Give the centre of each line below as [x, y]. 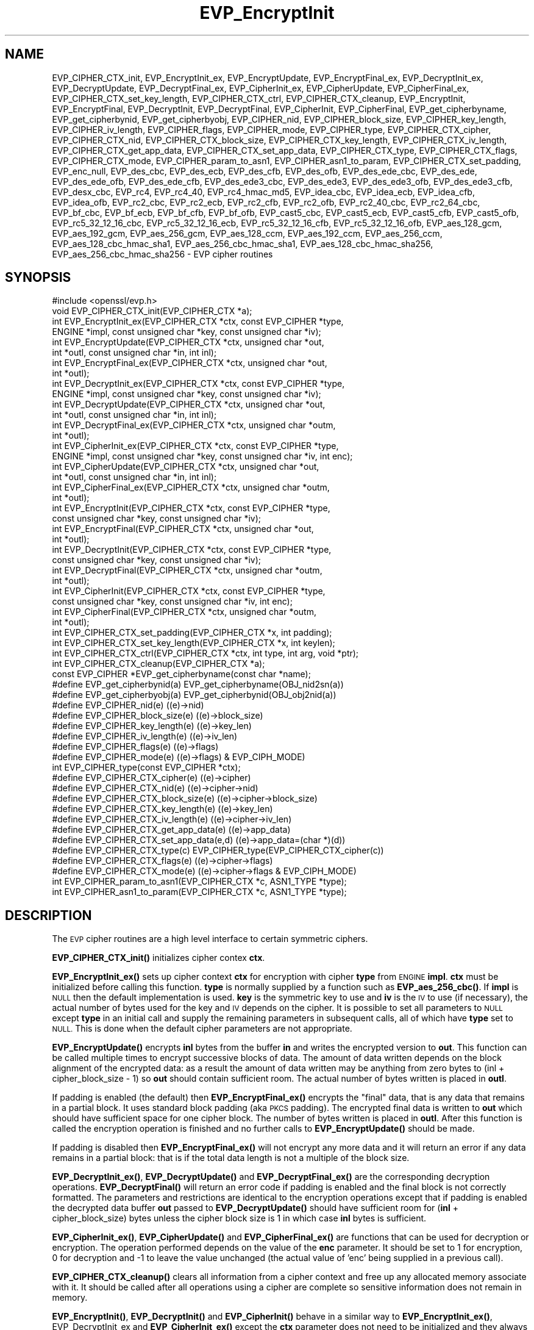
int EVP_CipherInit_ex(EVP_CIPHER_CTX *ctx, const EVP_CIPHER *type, [195, 446]
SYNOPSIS [38, 278]
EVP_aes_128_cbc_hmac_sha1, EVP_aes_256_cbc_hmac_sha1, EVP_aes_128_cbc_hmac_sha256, [243, 243]
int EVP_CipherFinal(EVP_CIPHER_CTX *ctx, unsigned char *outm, [184, 612]
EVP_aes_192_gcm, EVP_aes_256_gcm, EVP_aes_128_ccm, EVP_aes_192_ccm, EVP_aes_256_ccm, [247, 233]
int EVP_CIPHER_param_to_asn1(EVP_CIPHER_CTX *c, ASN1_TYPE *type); [199, 882]
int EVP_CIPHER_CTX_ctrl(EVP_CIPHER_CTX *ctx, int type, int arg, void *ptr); [205, 653]
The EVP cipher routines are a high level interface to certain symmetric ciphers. [210, 939]
